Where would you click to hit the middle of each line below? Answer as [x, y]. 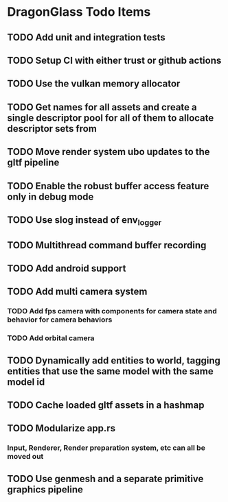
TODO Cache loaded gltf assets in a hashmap [106, 405]
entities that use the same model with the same [111, 371]
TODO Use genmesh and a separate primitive [105, 478]
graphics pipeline [45, 489]
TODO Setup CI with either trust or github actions [114, 60]
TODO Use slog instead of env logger [84, 221]
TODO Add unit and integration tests [87, 37]
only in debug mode [50, 196]
